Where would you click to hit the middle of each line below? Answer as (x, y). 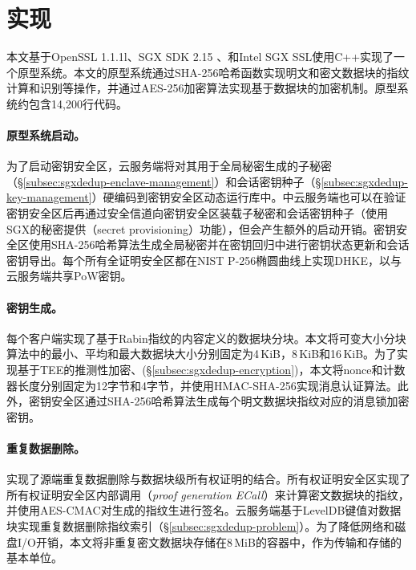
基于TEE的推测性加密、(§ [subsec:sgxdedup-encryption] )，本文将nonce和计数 (211, 370)
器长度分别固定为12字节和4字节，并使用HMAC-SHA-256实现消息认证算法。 (202, 385)
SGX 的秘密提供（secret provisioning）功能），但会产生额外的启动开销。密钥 (202, 228)
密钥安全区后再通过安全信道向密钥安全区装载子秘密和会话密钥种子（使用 (197, 213)
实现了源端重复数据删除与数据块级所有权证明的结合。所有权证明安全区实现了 (208, 479)
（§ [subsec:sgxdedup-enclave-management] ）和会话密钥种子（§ (164, 181)
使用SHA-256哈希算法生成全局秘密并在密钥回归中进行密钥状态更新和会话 (219, 244)
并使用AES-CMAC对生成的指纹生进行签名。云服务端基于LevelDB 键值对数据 (204, 510)
